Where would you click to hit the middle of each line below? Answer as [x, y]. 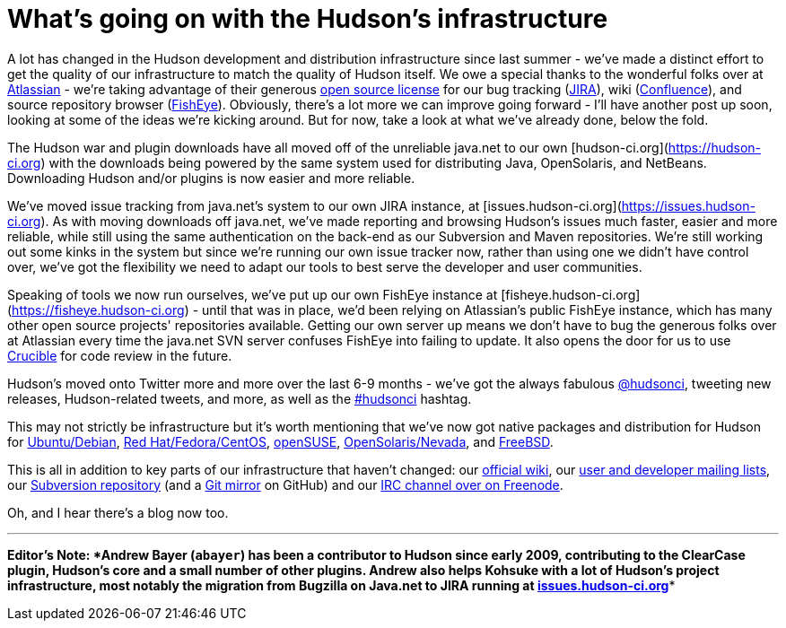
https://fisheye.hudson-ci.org [98, 310]
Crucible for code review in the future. [120, 355]
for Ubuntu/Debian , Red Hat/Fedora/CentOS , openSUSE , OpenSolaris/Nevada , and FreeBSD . [280, 441]
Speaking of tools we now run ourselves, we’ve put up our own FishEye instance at [253, 294]
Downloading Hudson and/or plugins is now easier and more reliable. [211, 178]
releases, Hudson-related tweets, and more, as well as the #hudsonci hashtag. [240, 398]
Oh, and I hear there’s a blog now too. [118, 512]
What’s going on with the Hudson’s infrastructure [308, 19]
